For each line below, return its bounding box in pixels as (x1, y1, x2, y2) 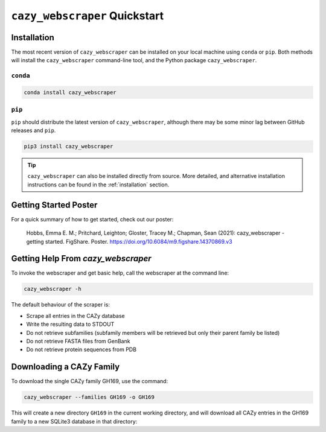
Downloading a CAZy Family (11, 362, 120, 372)
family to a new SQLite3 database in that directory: (11, 418, 138, 425)
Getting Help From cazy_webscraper (11, 253, 152, 264)
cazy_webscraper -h (24, 285, 81, 293)
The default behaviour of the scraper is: (11, 301, 110, 308)
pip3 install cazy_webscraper (24, 143, 113, 150)
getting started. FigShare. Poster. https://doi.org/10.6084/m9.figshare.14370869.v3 (26, 238, 232, 245)
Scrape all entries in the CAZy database (26, 312, 125, 319)
